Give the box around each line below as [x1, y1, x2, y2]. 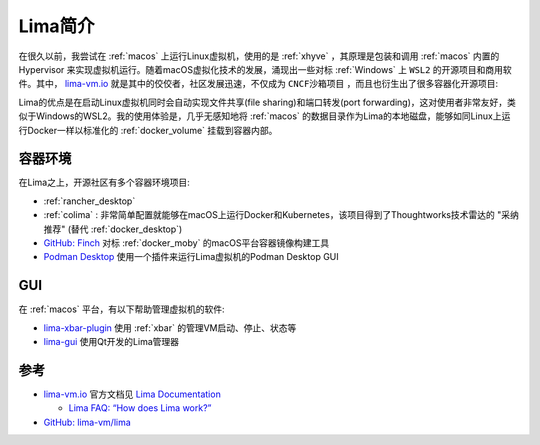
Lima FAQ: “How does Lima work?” [68, 402, 212, 414]
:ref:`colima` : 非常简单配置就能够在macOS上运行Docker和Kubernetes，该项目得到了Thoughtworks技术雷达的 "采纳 [43, 209, 519, 221]
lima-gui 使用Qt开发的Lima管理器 [43, 336, 180, 348]
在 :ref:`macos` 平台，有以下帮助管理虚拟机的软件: [18, 303, 225, 315]
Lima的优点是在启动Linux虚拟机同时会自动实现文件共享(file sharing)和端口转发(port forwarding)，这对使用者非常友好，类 [18, 96, 517, 108]
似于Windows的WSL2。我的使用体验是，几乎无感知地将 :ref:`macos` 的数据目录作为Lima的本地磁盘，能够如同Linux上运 [18, 110, 511, 122]
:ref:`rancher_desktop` [43, 195, 136, 207]
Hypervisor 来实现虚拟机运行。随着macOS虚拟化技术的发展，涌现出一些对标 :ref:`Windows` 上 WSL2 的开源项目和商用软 [18, 63, 512, 75]
